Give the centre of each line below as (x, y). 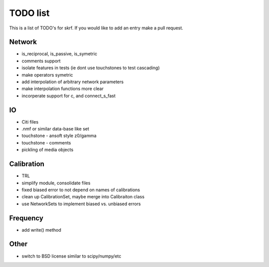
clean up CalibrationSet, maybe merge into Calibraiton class (83, 197)
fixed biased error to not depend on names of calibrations (81, 190)
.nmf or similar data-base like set (56, 129)
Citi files (30, 122)
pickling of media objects (48, 150)
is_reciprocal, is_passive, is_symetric (59, 54)
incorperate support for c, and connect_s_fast (68, 96)
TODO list (29, 13)
